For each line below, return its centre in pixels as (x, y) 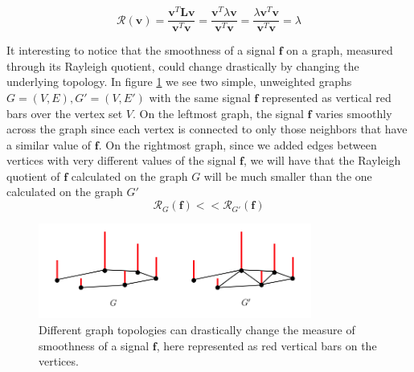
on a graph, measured (340, 50)
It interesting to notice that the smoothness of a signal (141, 50)
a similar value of (49, 144)
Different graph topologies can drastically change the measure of (197, 329)
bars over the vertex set (65, 113)
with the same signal (200, 97)
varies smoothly (354, 113)
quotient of (33, 176)
